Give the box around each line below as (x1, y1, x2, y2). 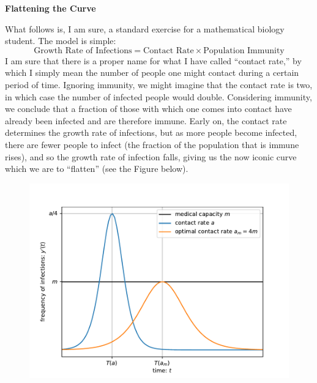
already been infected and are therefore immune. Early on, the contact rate (5, 114, 287, 127)
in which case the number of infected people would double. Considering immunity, (5, 90, 312, 103)
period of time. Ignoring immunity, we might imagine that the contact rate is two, (5, 78, 313, 91)
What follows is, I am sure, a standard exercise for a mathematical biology (5, 22, 285, 35)
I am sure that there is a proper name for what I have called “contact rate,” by (5, 54, 302, 67)
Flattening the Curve (5, 2, 96, 14)
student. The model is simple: (5, 34, 116, 47)
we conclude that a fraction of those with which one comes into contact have (5, 102, 292, 115)
